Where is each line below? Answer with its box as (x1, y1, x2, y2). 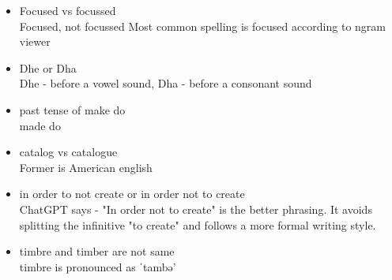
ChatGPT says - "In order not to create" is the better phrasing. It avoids (19, 200, 372, 217)
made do (19, 117, 61, 133)
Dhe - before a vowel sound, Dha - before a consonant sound (19, 75, 312, 91)
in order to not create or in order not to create (19, 185, 245, 202)
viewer (19, 33, 51, 50)
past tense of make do (19, 101, 126, 118)
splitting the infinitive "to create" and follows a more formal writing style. (19, 216, 376, 233)
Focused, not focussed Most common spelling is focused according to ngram (19, 17, 386, 34)
